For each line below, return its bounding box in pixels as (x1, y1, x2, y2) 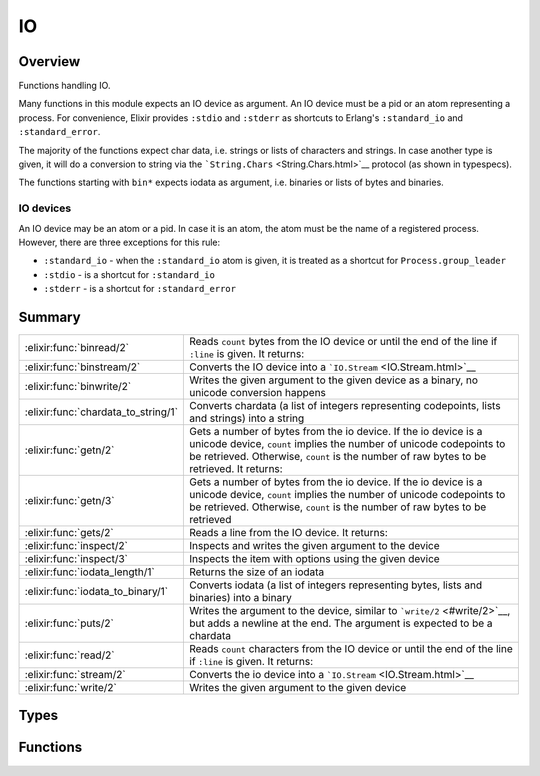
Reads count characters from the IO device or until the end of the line (189, 642, 514, 656)
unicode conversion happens (189, 386, 327, 400)
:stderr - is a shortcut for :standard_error (43, 283, 237, 295)
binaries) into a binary (189, 591, 292, 605)
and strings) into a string (189, 411, 305, 425)
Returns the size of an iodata (189, 565, 325, 579)
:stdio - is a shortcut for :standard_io (43, 268, 215, 280)
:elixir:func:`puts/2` (24, 616, 114, 630)
